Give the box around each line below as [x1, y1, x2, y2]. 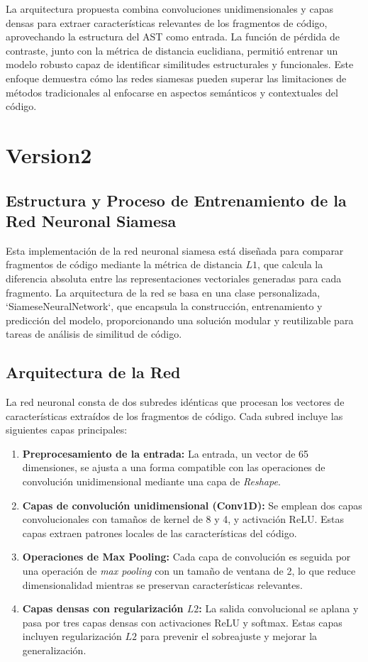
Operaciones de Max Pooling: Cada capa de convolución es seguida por [22, 549, 351, 564]
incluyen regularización [22, 629, 122, 644]
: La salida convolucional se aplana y [199, 601, 359, 616]
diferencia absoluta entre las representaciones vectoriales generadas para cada [6, 270, 342, 285]
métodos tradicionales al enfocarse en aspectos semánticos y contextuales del [6, 84, 338, 99]
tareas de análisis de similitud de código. [6, 326, 182, 341]
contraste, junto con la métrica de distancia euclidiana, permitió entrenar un [6, 43, 338, 57]
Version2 [6, 140, 92, 169]
